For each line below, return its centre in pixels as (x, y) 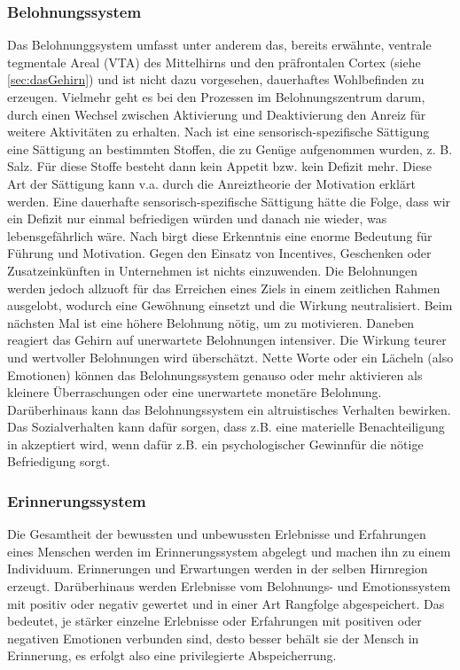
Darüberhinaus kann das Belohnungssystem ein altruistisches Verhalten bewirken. (229, 409)
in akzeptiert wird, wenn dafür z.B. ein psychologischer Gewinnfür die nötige (215, 444)
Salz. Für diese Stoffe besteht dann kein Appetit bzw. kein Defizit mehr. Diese (219, 166)
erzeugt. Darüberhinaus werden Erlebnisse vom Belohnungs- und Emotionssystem (229, 586)
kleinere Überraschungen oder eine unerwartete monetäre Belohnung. (195, 392)
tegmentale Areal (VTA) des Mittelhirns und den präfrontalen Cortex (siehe (214, 62)
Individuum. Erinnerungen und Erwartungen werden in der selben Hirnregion (218, 569)
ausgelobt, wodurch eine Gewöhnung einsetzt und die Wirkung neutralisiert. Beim (230, 305)
